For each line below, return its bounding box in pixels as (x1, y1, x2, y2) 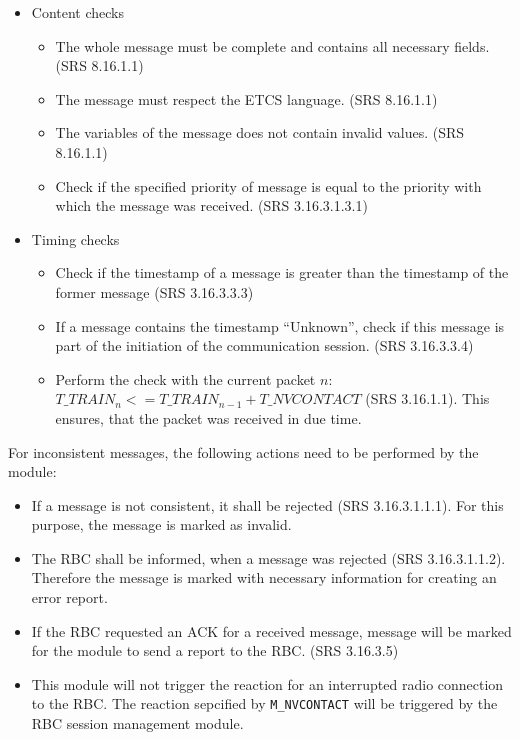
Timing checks (31, 228, 120, 249)
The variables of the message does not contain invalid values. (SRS (55, 122, 465, 143)
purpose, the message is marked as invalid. (31, 514, 292, 535)
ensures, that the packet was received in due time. (55, 407, 362, 428)
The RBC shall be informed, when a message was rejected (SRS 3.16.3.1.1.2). (31, 547, 506, 568)
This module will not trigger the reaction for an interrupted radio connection (31, 673, 504, 694)
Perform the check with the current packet (55, 368, 316, 389)
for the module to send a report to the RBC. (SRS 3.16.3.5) (31, 640, 399, 661)
